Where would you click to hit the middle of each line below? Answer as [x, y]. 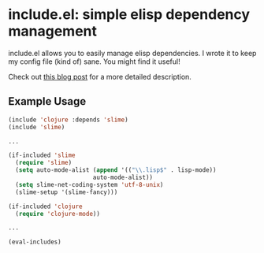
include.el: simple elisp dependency [129, 15]
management [52, 31]
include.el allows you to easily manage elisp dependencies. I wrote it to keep [132, 53]
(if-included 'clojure [45, 206]
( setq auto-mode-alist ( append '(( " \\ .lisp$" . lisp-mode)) [116, 170]
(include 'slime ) [37, 127]
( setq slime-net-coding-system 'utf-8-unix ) [89, 184]
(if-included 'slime [42, 155]
